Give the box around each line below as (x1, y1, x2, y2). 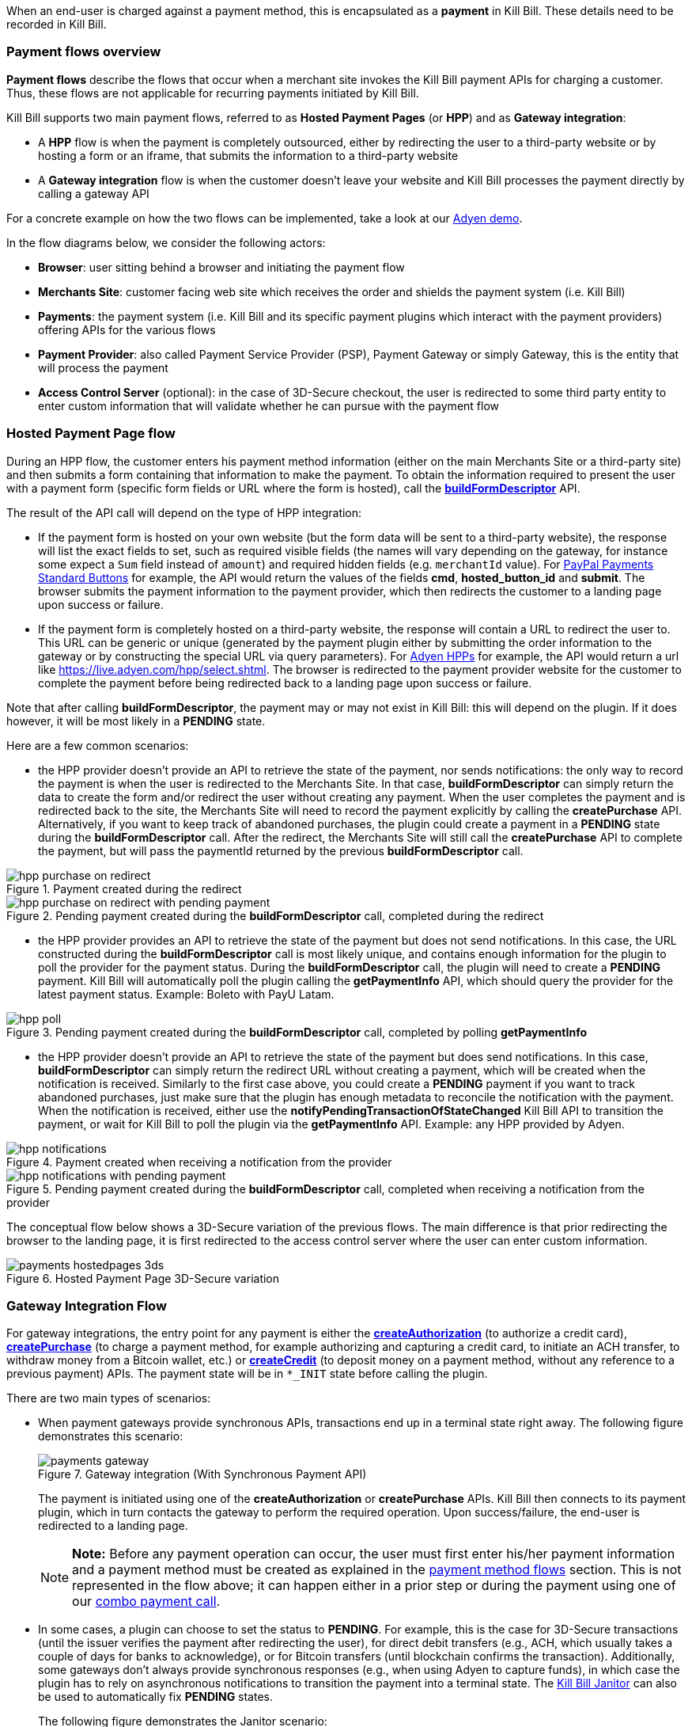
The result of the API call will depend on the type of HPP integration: (6, 505, 362, 519)
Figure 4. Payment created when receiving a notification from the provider (6, 1155, 392, 1169)
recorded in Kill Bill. (6, 17, 107, 31)
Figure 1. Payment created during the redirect (6, 881, 242, 896)
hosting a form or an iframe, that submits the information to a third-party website (38, 148, 459, 162)
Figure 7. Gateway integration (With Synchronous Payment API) (38, 1467, 367, 1482)
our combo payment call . (72, 1593, 221, 1610)
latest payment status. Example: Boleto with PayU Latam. (38, 987, 335, 1001)
